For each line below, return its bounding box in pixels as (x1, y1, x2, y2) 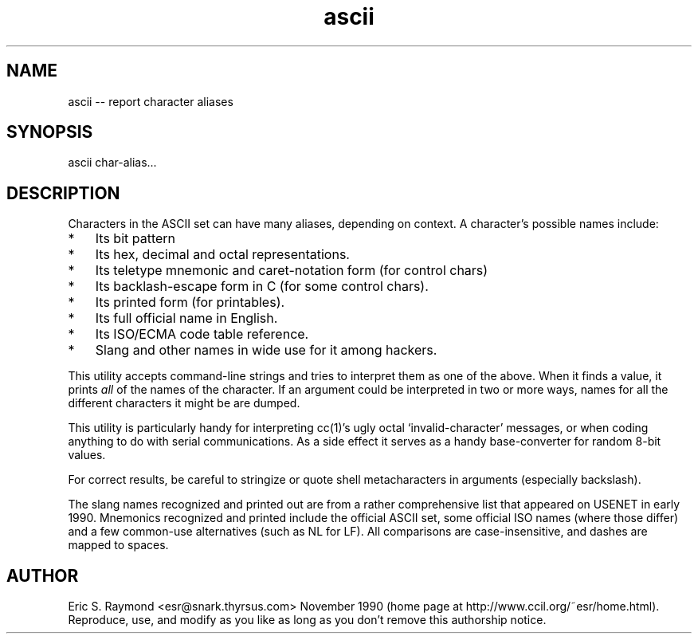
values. (68, 448, 106, 462)
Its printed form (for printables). (95, 294, 285, 311)
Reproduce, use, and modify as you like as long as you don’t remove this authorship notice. (68, 613, 547, 627)
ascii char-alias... (68, 155, 157, 170)
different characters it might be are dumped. (68, 396, 300, 410)
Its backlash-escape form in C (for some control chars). (95, 278, 429, 295)
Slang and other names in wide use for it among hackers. (95, 342, 437, 359)
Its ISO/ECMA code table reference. (95, 326, 309, 343)
